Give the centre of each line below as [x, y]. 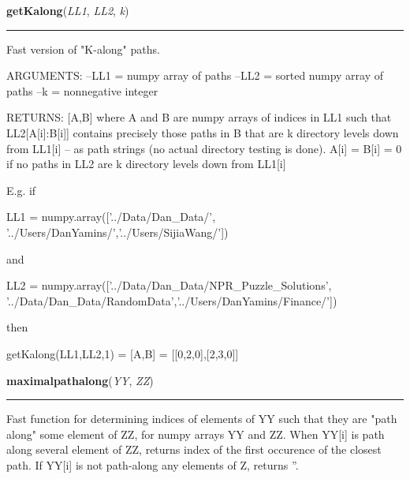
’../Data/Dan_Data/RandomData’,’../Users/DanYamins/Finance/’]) [172, 300]
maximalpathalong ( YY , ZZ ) [80, 380]
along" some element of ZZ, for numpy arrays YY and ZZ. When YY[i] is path [196, 434]
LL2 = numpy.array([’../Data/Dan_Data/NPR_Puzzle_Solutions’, [169, 285]
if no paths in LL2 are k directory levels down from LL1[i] [146, 164]
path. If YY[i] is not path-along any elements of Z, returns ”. [153, 464]
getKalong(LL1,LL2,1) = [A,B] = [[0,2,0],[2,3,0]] [123, 353]
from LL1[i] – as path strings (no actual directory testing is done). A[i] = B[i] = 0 [204, 148]
